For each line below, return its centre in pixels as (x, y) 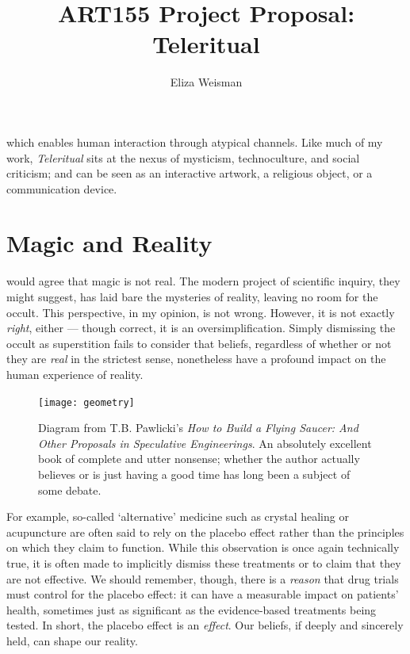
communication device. (62, 188)
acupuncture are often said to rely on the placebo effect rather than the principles (205, 532)
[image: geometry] (86, 402)
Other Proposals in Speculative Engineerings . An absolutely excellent (205, 443)
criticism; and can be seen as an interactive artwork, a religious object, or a (190, 173)
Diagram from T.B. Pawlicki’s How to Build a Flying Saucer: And (198, 428)
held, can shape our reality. (72, 640)
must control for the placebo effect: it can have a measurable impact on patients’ (203, 594)
